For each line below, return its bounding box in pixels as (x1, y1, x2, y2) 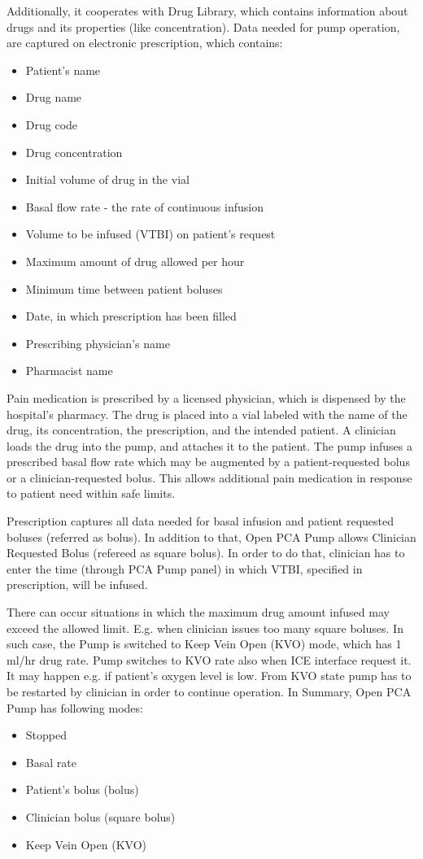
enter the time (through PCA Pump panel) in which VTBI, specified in (7, 560, 363, 577)
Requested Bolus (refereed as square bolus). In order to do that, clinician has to (7, 544, 405, 561)
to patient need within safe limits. (7, 485, 176, 502)
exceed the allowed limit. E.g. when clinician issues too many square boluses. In (7, 619, 403, 636)
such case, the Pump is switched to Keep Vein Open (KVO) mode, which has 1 (7, 635, 402, 652)
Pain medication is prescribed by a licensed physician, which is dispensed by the (7, 389, 406, 406)
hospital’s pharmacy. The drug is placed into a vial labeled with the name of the (7, 405, 408, 422)
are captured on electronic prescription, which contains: (7, 34, 283, 51)
